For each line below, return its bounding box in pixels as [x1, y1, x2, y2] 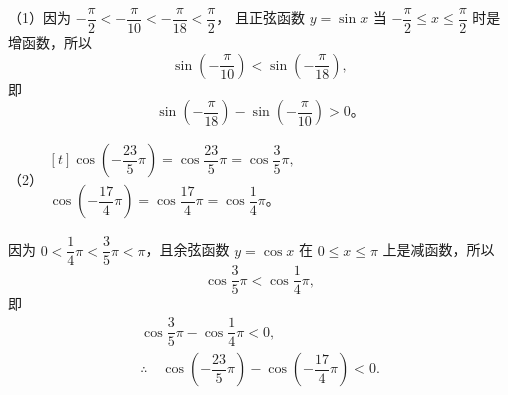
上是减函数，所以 [382, 239, 495, 260]
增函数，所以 [8, 32, 92, 53]
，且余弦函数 [145, 239, 230, 260]
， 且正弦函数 [216, 7, 305, 28]
